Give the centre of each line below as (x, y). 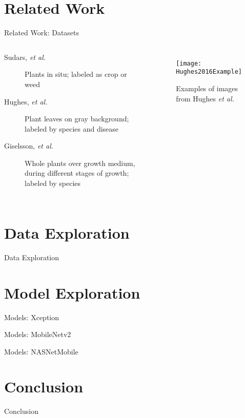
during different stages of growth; (77, 173)
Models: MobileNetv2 (38, 334)
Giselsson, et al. (29, 146)
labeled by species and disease (72, 128)
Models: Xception (32, 317)
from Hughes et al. (205, 98)
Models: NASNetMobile (41, 351)
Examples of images (207, 88)
